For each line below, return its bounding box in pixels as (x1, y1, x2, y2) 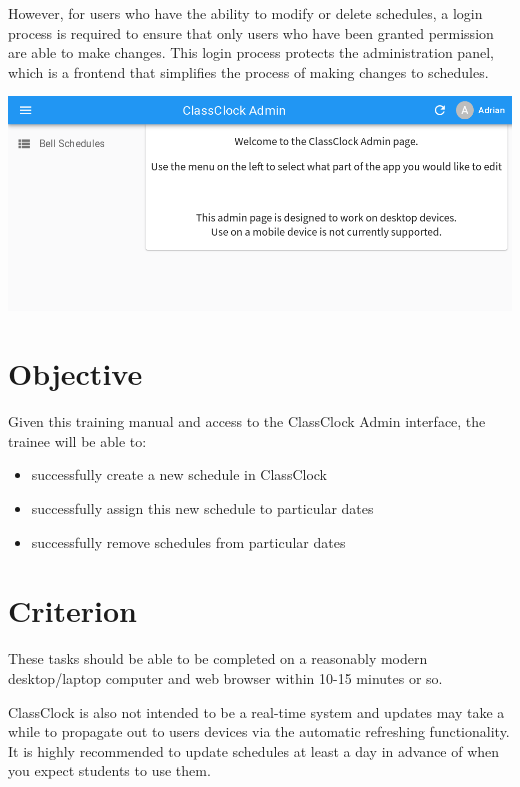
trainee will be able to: (8, 430, 147, 451)
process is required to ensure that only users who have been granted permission (8, 22, 494, 43)
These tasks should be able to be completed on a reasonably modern (8, 648, 428, 669)
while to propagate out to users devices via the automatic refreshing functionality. (8, 721, 510, 742)
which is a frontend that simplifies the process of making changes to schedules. (8, 61, 489, 82)
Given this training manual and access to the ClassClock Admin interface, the (8, 411, 486, 432)
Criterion (8, 590, 137, 631)
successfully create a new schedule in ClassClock (31, 464, 328, 485)
